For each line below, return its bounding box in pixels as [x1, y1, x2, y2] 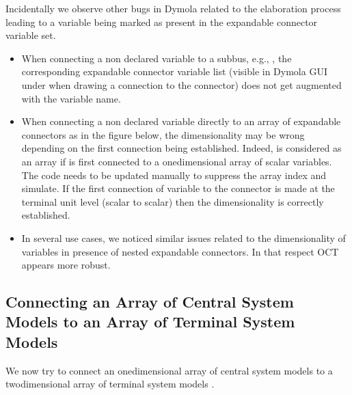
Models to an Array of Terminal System [5, 311, 295, 332]
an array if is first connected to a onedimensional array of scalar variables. [21, 154, 332, 168]
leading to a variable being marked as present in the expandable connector [5, 14, 318, 29]
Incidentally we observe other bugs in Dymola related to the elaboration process [5, 1, 341, 15]
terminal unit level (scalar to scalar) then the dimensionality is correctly [21, 194, 324, 208]
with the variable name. [21, 91, 121, 105]
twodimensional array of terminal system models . [5, 377, 215, 391]
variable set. [5, 28, 56, 42]
